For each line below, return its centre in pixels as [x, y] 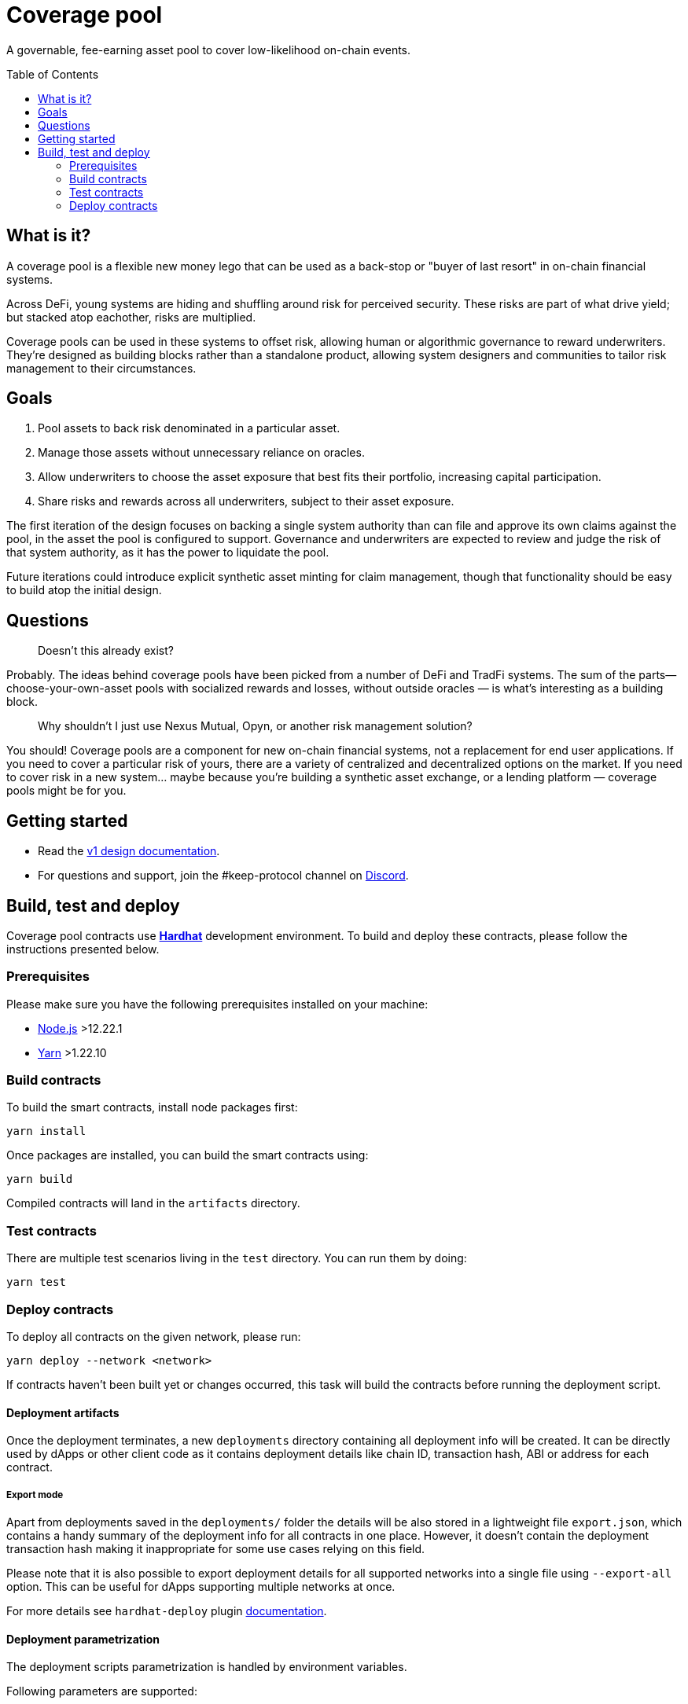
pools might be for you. [66, 791]
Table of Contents [53, 74]
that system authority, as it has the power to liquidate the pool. [168, 553]
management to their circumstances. [101, 368]
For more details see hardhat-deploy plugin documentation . [167, 1610]
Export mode [35, 1495]
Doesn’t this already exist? [106, 651]
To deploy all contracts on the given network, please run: [154, 1336]
